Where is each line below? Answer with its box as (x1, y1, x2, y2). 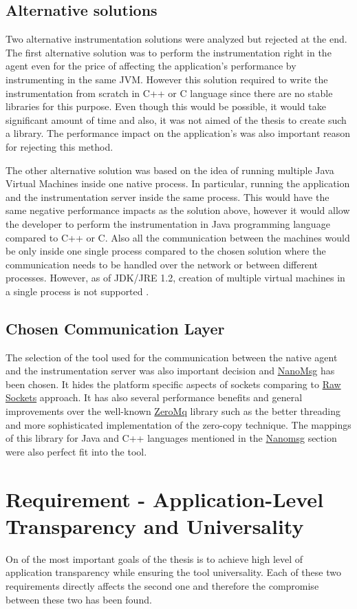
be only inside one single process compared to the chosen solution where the (6, 244, 326, 258)
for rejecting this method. (6, 139, 113, 153)
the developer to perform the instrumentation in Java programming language (6, 216, 330, 231)
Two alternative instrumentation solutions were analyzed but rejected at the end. (6, 32, 347, 46)
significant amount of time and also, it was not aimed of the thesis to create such (6, 112, 347, 127)
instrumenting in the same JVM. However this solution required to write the (6, 72, 328, 86)
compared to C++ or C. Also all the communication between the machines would (6, 230, 350, 244)
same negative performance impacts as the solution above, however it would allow (6, 203, 350, 217)
